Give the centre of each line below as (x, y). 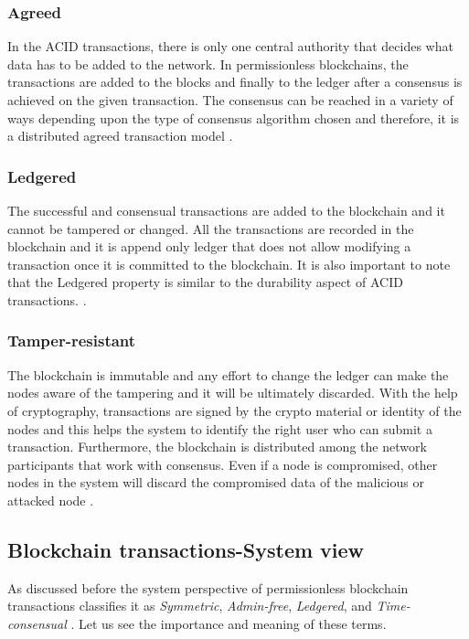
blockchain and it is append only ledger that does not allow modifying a (209, 246)
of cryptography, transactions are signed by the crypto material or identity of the (234, 410)
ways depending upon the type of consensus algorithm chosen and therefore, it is (234, 117)
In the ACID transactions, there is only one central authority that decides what (230, 46)
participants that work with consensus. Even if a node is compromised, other (223, 464)
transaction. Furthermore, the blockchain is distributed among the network (217, 447)
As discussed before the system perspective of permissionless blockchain (208, 587)
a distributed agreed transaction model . (120, 136)
